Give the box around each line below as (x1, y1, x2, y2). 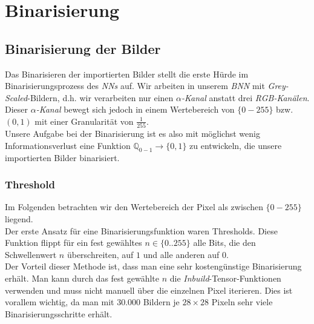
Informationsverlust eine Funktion (5, 139, 131, 151)
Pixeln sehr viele (211, 296, 273, 308)
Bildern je (143, 296, 180, 308)
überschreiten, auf (67, 248, 134, 260)
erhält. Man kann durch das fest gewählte (5, 272, 159, 285)
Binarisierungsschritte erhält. (5, 307, 113, 320)
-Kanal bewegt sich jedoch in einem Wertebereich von (36, 103, 235, 116)
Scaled (5, 91, 28, 104)
